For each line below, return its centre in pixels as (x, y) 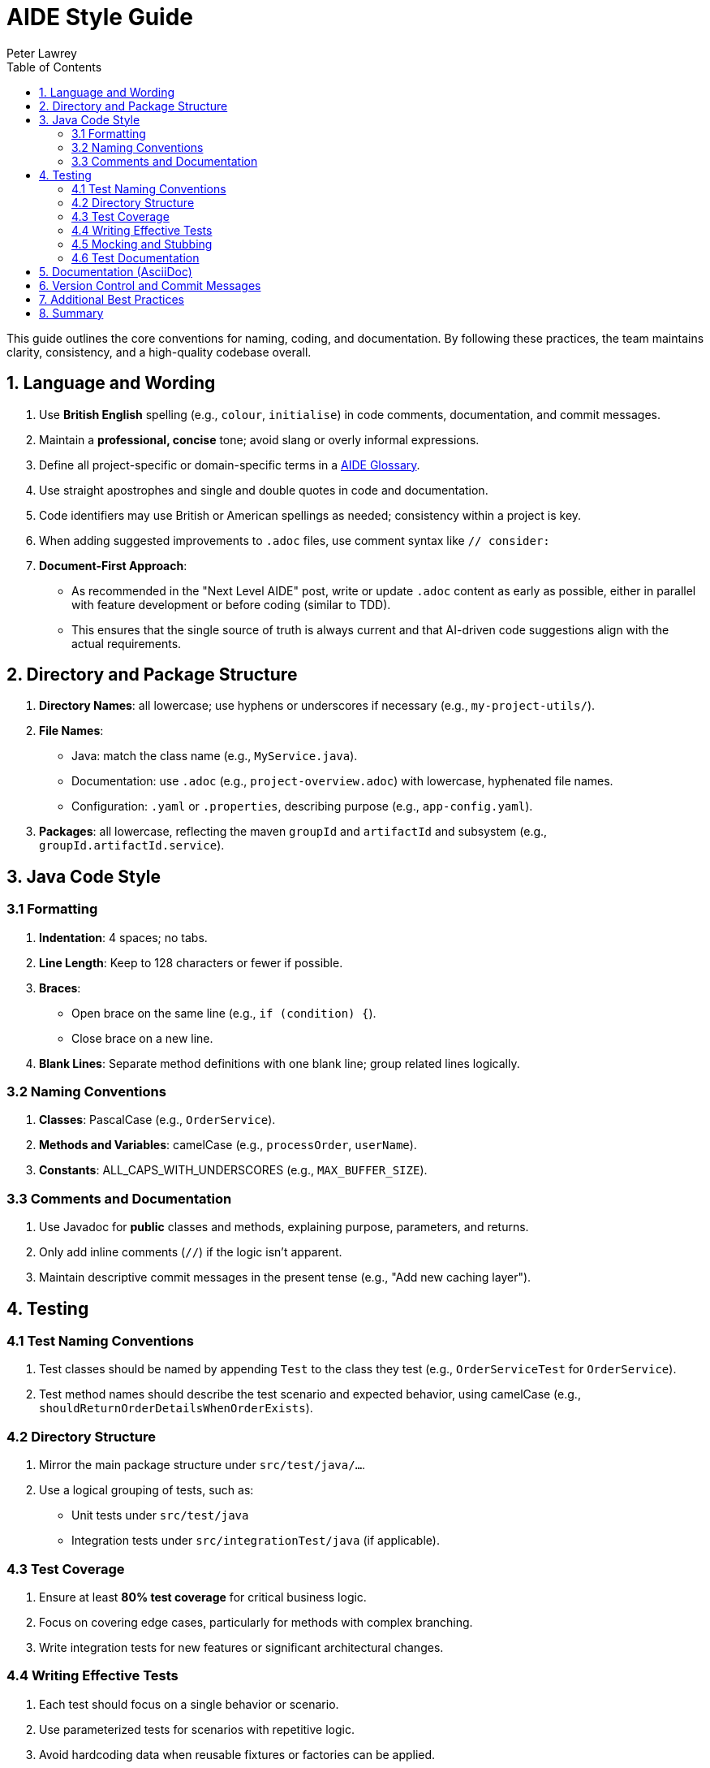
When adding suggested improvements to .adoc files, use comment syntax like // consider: (295, 540)
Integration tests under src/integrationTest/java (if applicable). (256, 1541)
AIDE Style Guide (100, 17)
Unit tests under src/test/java (160, 1515)
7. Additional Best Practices (112, 299)
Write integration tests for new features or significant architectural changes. (241, 1647)
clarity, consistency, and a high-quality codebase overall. (159, 352)
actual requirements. (127, 643)
